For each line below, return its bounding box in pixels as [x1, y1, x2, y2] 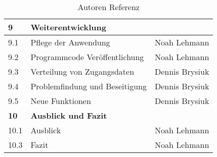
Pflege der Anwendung [30, 36, 110, 48]
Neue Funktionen [30, 95, 91, 107]
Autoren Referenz [77, 1, 140, 13]
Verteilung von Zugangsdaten [30, 66, 135, 77]
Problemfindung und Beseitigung [30, 80, 147, 92]
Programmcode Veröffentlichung [30, 51, 144, 63]
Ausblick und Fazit [30, 110, 107, 121]
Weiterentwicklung [30, 21, 106, 33]
